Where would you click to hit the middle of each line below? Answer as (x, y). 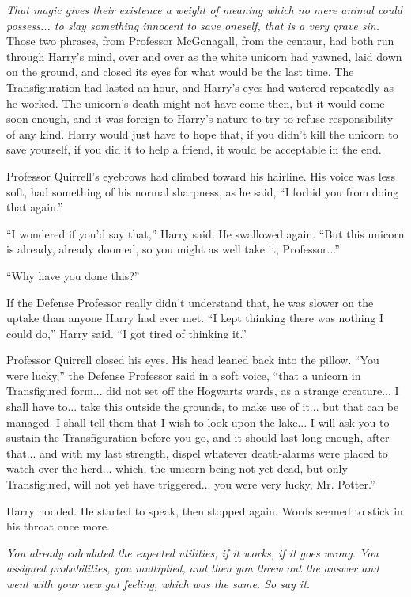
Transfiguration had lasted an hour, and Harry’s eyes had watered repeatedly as (200, 87)
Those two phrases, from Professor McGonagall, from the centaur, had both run (200, 41)
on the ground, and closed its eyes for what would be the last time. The (180, 72)
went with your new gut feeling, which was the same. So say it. (158, 584)
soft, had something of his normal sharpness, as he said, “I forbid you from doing (203, 191)
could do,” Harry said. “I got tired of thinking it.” (126, 333)
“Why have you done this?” (73, 275)
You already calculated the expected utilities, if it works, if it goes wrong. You (192, 552)
